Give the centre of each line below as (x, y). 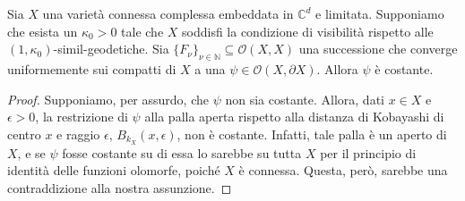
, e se (31, 152)
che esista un (43, 31)
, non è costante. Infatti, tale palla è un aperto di (312, 134)
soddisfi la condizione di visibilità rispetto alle (308, 31)
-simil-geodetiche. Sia (111, 49)
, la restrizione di (82, 117)
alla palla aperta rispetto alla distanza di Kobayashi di (294, 117)
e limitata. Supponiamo (380, 13)
